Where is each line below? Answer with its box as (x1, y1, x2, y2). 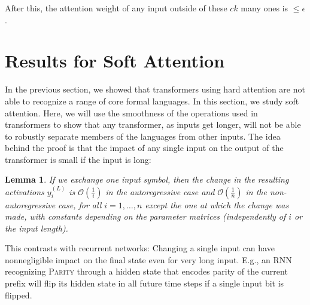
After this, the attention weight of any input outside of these (5, 2, 227, 14)
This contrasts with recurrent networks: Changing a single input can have (5, 242, 275, 254)
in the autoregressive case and (105, 185, 215, 198)
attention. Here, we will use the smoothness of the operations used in (5, 106, 258, 119)
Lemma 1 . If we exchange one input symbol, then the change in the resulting (5, 173, 289, 186)
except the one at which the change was (145, 198, 289, 211)
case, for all (58, 198, 102, 211)
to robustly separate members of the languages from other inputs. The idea (5, 130, 281, 142)
